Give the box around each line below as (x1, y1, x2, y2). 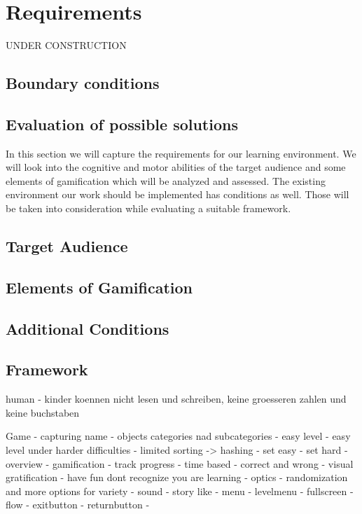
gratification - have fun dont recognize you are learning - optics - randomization (6, 470, 348, 485)
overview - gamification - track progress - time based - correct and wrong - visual (6, 456, 354, 471)
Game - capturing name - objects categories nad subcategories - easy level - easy (6, 429, 351, 443)
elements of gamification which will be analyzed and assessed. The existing (6, 173, 326, 188)
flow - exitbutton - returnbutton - (6, 497, 150, 512)
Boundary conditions (6, 72, 160, 94)
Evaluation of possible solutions (6, 113, 238, 134)
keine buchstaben (6, 405, 80, 419)
